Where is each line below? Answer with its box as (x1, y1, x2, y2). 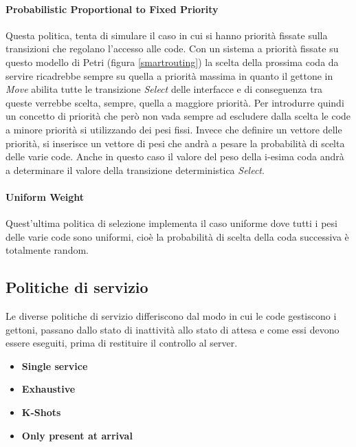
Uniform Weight (5, 189, 85, 204)
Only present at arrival (21, 428, 133, 442)
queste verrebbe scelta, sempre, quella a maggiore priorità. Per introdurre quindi (5, 95, 344, 109)
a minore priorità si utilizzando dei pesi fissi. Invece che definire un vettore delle (5, 122, 342, 136)
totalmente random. (5, 243, 89, 257)
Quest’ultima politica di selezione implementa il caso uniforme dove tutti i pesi (5, 216, 337, 230)
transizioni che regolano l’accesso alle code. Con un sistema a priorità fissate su (5, 41, 339, 56)
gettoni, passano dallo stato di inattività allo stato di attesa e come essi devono (5, 322, 340, 336)
